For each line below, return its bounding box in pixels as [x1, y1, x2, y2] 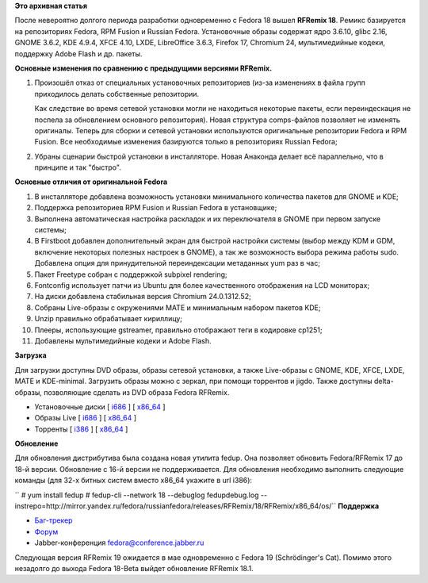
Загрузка [14, 351, 47, 360]
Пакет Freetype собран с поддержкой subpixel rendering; [34, 270, 227, 279]
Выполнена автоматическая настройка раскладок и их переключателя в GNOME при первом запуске [34, 214, 380, 224]
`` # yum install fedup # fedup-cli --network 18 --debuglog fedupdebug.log [14, 490, 259, 500]
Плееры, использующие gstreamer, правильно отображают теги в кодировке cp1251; [34, 325, 323, 335]
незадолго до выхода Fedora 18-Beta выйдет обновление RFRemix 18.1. [14, 563, 254, 573]
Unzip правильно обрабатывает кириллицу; [34, 314, 182, 324]
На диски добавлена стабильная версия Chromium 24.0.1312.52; [34, 292, 251, 301]
